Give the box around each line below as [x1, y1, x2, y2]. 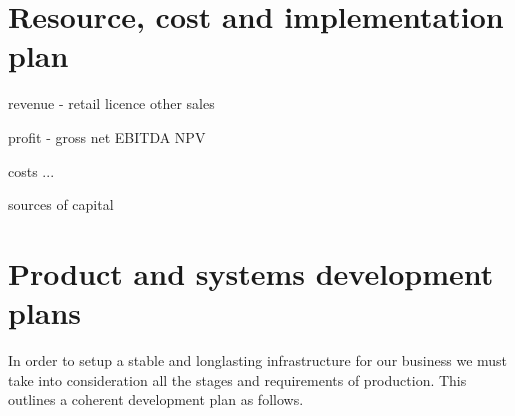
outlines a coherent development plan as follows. [8, 389, 304, 410]
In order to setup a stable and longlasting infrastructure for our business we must [8, 350, 508, 370]
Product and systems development [8, 252, 494, 293]
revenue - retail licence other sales [8, 93, 215, 114]
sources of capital [8, 194, 114, 215]
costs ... [8, 160, 55, 181]
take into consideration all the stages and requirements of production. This [8, 369, 467, 390]
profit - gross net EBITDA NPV [8, 126, 206, 147]
